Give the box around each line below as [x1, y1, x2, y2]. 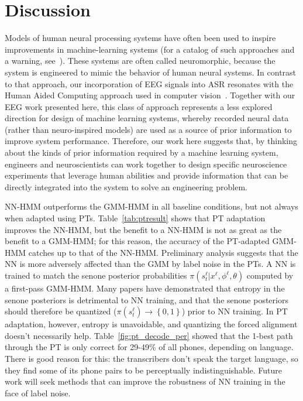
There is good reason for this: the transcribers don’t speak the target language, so [5, 352, 298, 364]
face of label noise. [5, 386, 71, 399]
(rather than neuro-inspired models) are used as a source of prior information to [5, 123, 292, 135]
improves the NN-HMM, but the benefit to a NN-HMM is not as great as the [5, 223, 282, 235]
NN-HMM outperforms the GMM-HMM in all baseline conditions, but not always [5, 200, 298, 213]
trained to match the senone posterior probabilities [5, 269, 187, 281]
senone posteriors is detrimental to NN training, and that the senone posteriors [5, 293, 288, 306]
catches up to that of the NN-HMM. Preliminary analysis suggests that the [28, 246, 298, 258]
